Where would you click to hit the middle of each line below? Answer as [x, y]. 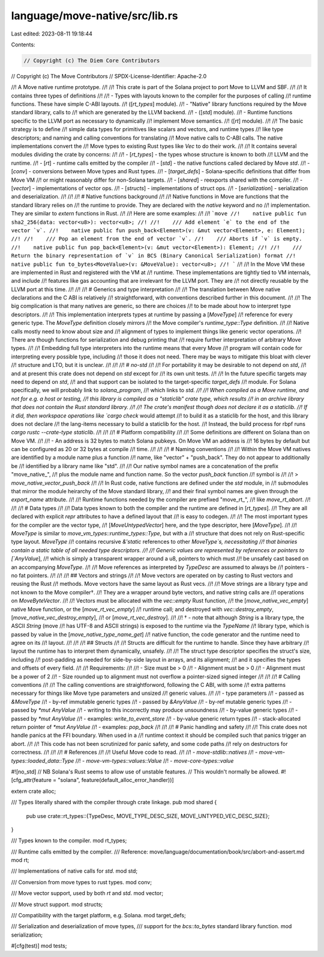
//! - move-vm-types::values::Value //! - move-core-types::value [154, 760]
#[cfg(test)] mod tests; [39, 946]
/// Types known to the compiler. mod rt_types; [69, 841]
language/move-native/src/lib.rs [94, 16]
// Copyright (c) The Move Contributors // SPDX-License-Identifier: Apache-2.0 [109, 76]
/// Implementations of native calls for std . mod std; [74, 871]
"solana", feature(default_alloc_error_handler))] [116, 780]
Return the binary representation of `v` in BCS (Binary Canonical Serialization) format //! [154, 256]
